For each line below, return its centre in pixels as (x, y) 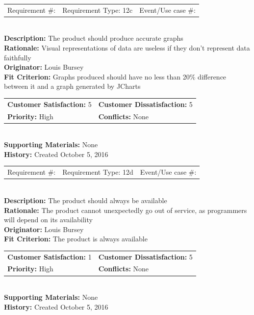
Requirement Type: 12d (98, 172)
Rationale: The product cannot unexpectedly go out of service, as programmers (126, 210)
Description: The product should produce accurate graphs (94, 38)
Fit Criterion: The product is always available (76, 239)
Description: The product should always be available (86, 200)
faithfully (18, 57)
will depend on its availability (48, 220)
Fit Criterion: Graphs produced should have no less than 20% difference (115, 76)
